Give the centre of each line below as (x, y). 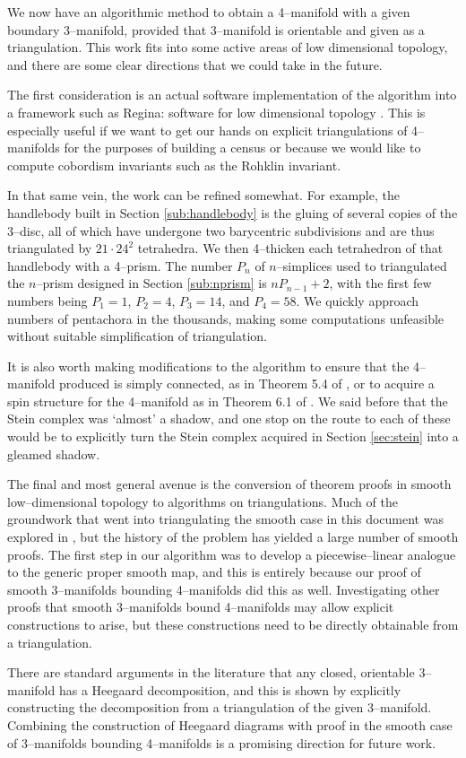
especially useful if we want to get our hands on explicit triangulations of (207, 130)
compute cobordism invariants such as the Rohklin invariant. (174, 165)
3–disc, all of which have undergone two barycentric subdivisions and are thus (221, 230)
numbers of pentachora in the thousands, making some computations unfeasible (226, 318)
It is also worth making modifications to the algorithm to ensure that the (208, 366)
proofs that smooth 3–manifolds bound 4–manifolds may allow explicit (201, 607)
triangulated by (50, 248)
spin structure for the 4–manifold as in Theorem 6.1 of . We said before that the (228, 401)
